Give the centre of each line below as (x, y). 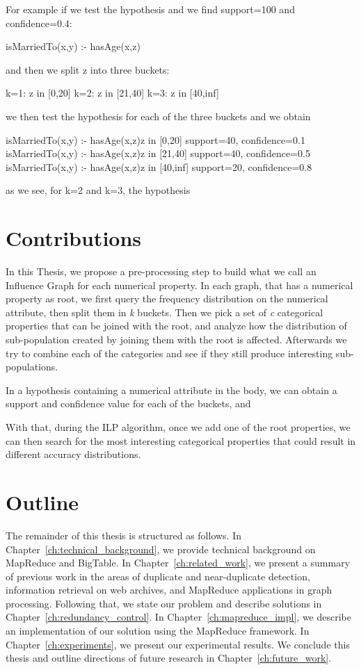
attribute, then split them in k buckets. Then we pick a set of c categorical (165, 312)
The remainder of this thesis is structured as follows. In (124, 535)
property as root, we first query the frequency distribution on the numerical (167, 299)
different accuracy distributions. (73, 454)
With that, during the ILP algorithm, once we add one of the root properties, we (178, 427)
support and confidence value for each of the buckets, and (128, 403)
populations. (32, 367)
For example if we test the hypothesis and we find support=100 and (150, 9)
